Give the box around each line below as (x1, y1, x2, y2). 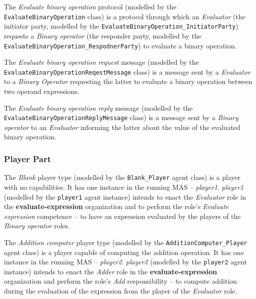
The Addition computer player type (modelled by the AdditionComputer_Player (4, 237, 248, 247)
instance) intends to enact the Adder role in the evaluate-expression (4, 266, 217, 276)
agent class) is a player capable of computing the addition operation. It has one (4, 247, 244, 257)
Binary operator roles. (4, 220, 70, 231)
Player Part (4, 152, 51, 165)
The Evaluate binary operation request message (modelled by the (4, 57, 199, 67)
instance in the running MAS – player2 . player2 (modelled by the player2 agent (4, 256, 247, 267)
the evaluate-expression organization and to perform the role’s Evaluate (4, 201, 229, 212)
